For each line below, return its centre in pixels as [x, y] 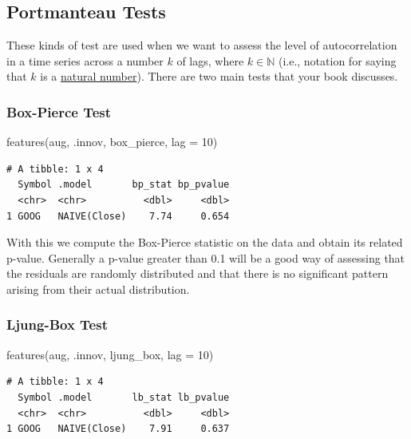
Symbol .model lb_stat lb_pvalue [124, 397]
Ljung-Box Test [57, 324]
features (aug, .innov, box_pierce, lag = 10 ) [112, 142]
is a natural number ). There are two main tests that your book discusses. [219, 76]
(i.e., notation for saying [337, 60]
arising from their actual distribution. [98, 289]
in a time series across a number [85, 60]
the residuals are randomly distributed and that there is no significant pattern [198, 273]
